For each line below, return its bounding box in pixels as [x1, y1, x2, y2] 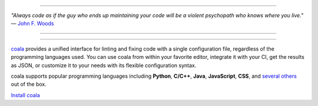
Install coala [11, 91, 41, 98]
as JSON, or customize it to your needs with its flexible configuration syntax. [11, 62, 197, 69]
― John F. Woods [11, 20, 54, 27]
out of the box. [11, 81, 47, 88]
